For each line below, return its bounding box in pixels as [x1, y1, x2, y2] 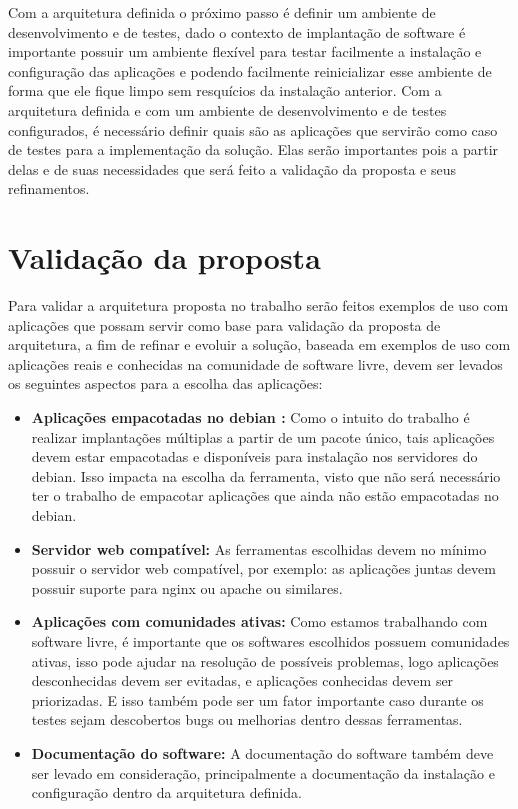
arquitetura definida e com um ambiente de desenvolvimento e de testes [8, 99, 447, 120]
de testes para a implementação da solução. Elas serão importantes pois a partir [8, 139, 499, 160]
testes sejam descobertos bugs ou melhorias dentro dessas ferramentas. [31, 709, 463, 730]
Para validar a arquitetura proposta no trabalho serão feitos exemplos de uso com [8, 295, 509, 316]
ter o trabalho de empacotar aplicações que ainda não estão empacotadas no [31, 485, 499, 506]
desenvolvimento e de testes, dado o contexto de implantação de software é [8, 21, 466, 42]
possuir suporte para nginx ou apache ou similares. [31, 577, 343, 598]
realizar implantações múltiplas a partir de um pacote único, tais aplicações [31, 426, 495, 447]
